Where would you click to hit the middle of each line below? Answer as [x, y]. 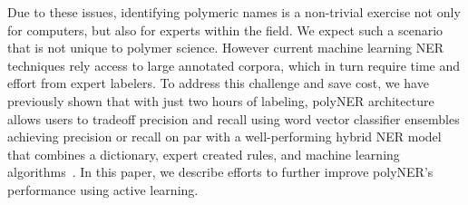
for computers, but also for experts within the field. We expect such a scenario [225, 29]
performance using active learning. [103, 189]
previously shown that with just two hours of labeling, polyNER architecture [221, 100]
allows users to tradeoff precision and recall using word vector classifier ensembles [234, 118]
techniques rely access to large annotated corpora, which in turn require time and [234, 65]
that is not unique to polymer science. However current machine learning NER [225, 48]
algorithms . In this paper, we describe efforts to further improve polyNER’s [220, 172]
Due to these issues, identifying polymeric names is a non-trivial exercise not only [234, 12]
